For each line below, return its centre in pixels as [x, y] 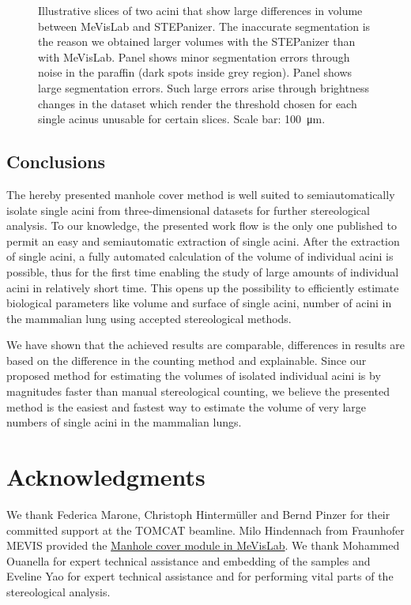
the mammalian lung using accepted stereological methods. [149, 318]
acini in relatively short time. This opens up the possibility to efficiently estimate [203, 287]
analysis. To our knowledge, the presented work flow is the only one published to [202, 225]
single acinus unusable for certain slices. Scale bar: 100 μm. [182, 119]
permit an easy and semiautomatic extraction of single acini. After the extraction [203, 240]
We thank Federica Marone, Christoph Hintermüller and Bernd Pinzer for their [198, 514]
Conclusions [56, 162]
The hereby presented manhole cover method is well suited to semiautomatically [201, 194]
